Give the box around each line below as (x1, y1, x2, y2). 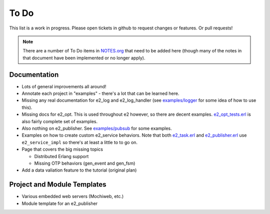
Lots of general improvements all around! (21, 83, 106, 89)
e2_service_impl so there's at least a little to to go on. (21, 139, 137, 145)
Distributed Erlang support (34, 153, 89, 159)
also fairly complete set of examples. (21, 118, 98, 124)
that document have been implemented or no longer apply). (22, 55, 145, 61)
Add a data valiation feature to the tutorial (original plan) (21, 167, 137, 173)
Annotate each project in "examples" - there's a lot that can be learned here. (21, 90, 179, 97)
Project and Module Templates (9, 180, 107, 189)
